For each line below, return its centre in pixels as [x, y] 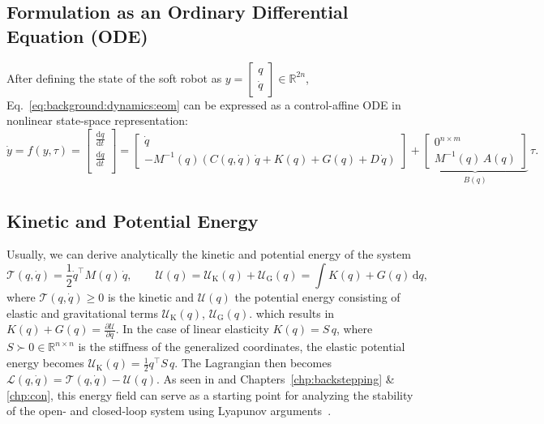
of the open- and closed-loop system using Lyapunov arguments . [169, 411]
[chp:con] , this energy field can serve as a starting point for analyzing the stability [210, 394]
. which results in [292, 313]
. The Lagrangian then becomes [253, 363]
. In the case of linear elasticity [192, 329]
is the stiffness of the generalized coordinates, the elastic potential [242, 347]
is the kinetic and [151, 296]
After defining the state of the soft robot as [114, 77]
